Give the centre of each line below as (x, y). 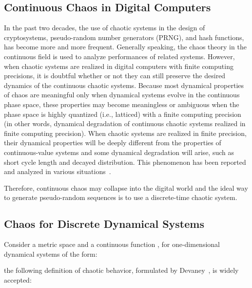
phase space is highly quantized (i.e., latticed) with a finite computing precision (123, 114)
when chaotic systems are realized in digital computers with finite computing (119, 66)
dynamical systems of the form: (51, 254)
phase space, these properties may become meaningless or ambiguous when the (122, 104)
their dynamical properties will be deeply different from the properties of (113, 143)
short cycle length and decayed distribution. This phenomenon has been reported (125, 162)
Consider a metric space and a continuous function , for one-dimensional (112, 244)
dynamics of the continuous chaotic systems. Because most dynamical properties (124, 85)
